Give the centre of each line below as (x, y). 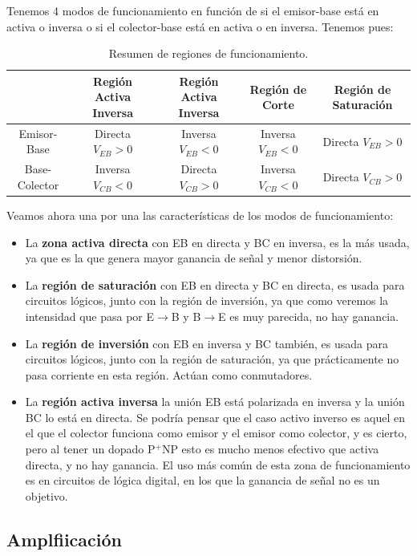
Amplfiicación (64, 539)
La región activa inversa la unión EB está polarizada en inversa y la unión (215, 402)
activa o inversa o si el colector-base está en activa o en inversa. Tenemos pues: (200, 26)
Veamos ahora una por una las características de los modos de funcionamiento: (200, 215)
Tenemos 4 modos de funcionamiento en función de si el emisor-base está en (193, 10)
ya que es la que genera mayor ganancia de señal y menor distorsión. (194, 258)
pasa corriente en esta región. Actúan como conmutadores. (169, 374)
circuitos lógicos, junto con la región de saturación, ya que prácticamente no (212, 359)
